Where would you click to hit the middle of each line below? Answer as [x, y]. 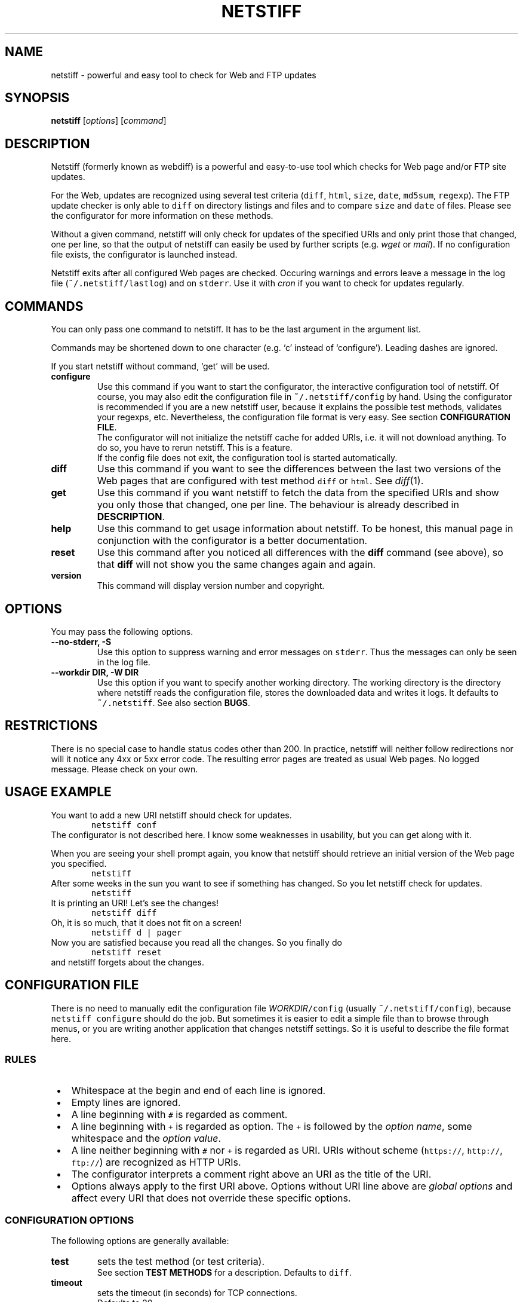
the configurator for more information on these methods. [162, 216]
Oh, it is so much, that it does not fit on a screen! [146, 922]
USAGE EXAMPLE [58, 792]
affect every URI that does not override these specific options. [211, 1198]
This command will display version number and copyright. [211, 586]
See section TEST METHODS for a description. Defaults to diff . [224, 1272]
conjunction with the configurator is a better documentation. [232, 541]
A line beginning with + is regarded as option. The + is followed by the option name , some [272, 1127]
